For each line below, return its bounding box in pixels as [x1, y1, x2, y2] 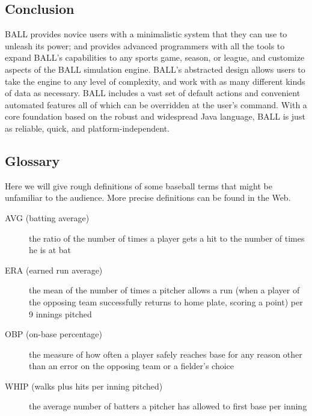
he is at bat [29, 243, 72, 256]
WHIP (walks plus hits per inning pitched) [5, 379, 163, 392]
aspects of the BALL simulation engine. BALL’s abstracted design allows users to [5, 63, 305, 75]
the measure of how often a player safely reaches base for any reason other [29, 347, 302, 360]
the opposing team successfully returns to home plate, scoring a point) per [29, 295, 303, 308]
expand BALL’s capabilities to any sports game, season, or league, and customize [5, 51, 305, 64]
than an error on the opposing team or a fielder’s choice [29, 359, 234, 372]
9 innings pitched [29, 307, 92, 320]
